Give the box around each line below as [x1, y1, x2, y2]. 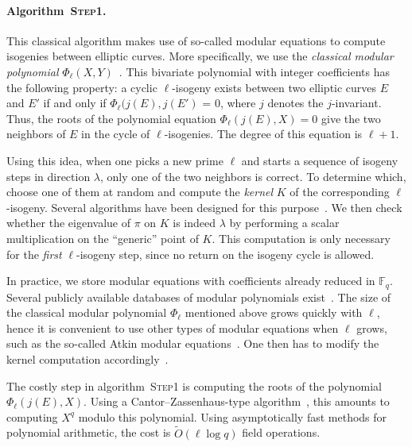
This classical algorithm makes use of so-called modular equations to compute [6, 32, 386, 48]
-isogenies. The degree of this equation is [164, 125, 363, 142]
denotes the [267, 94, 324, 111]
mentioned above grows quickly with [185, 304, 363, 321]
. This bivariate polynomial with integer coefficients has [119, 63, 391, 79]
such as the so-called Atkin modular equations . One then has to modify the [6, 335, 379, 352]
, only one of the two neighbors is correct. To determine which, [100, 168, 406, 184]
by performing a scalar [229, 214, 340, 231]
